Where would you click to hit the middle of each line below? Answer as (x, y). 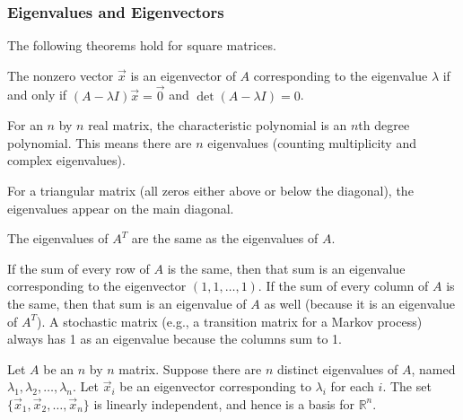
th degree (384, 125)
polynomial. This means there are (100, 142)
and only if (37, 95)
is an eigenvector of (183, 75)
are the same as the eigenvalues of (225, 238)
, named (433, 368)
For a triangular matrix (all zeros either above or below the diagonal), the (210, 190)
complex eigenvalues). (66, 160)
